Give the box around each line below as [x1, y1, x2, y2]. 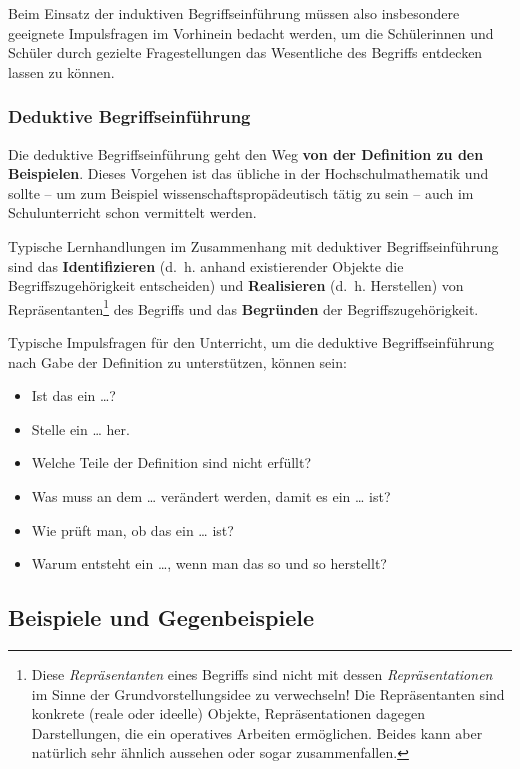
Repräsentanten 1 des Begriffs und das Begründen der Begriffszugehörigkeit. [8, 295, 479, 319]
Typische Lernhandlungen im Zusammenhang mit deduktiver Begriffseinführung [8, 235, 499, 256]
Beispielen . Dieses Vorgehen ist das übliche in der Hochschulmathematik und [8, 163, 489, 184]
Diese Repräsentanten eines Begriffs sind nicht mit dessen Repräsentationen [31, 663, 493, 684]
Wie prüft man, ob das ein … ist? [31, 519, 234, 540]
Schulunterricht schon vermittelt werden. [8, 202, 257, 223]
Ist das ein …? [31, 385, 116, 406]
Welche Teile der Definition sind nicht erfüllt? [31, 452, 311, 473]
